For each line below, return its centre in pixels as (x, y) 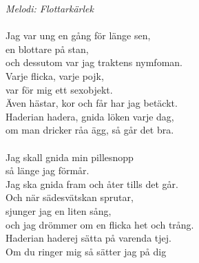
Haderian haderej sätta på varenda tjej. (88, 238)
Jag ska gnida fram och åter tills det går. (92, 183)
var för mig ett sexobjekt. (59, 89)
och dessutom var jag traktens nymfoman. (94, 62)
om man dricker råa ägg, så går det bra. (90, 130)
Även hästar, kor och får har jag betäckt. (92, 103)
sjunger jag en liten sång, (59, 210)
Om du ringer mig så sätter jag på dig (86, 251)
